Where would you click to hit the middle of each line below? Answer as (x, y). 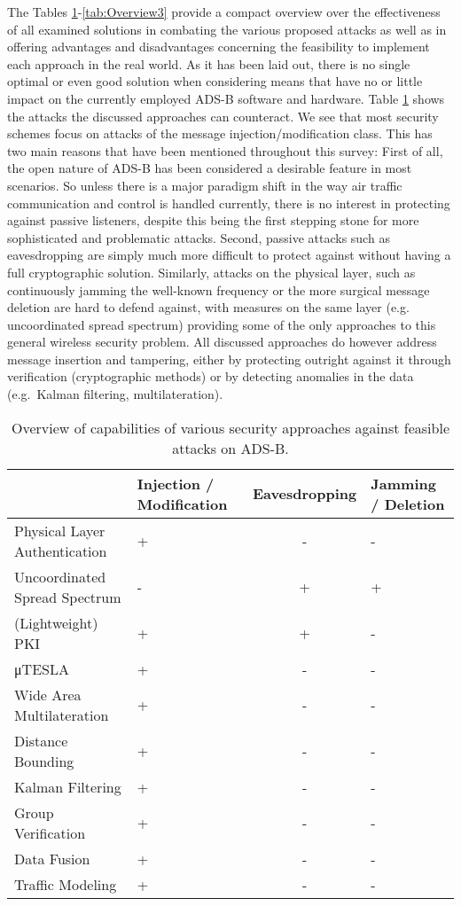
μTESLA (42, 668)
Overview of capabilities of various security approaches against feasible (230, 427)
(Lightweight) (56, 622)
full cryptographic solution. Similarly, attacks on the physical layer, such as (211, 272)
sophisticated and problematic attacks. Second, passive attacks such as (199, 237)
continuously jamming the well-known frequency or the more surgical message (219, 289)
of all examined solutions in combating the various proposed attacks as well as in (227, 29)
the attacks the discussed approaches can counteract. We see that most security (223, 116)
